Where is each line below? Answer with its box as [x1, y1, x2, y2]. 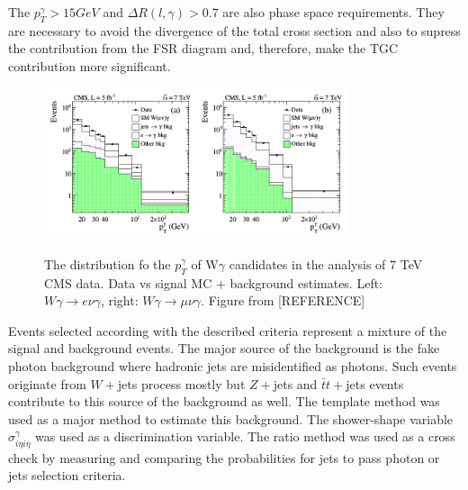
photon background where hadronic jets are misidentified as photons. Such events [8, 356, 457, 375]
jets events [346, 374, 404, 393]
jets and [273, 374, 318, 393]
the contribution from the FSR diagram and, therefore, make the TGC [8, 39, 399, 58]
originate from [8, 374, 86, 393]
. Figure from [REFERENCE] [201, 291, 365, 310]
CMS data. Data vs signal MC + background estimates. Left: [44, 273, 383, 292]
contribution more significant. [8, 56, 171, 75]
